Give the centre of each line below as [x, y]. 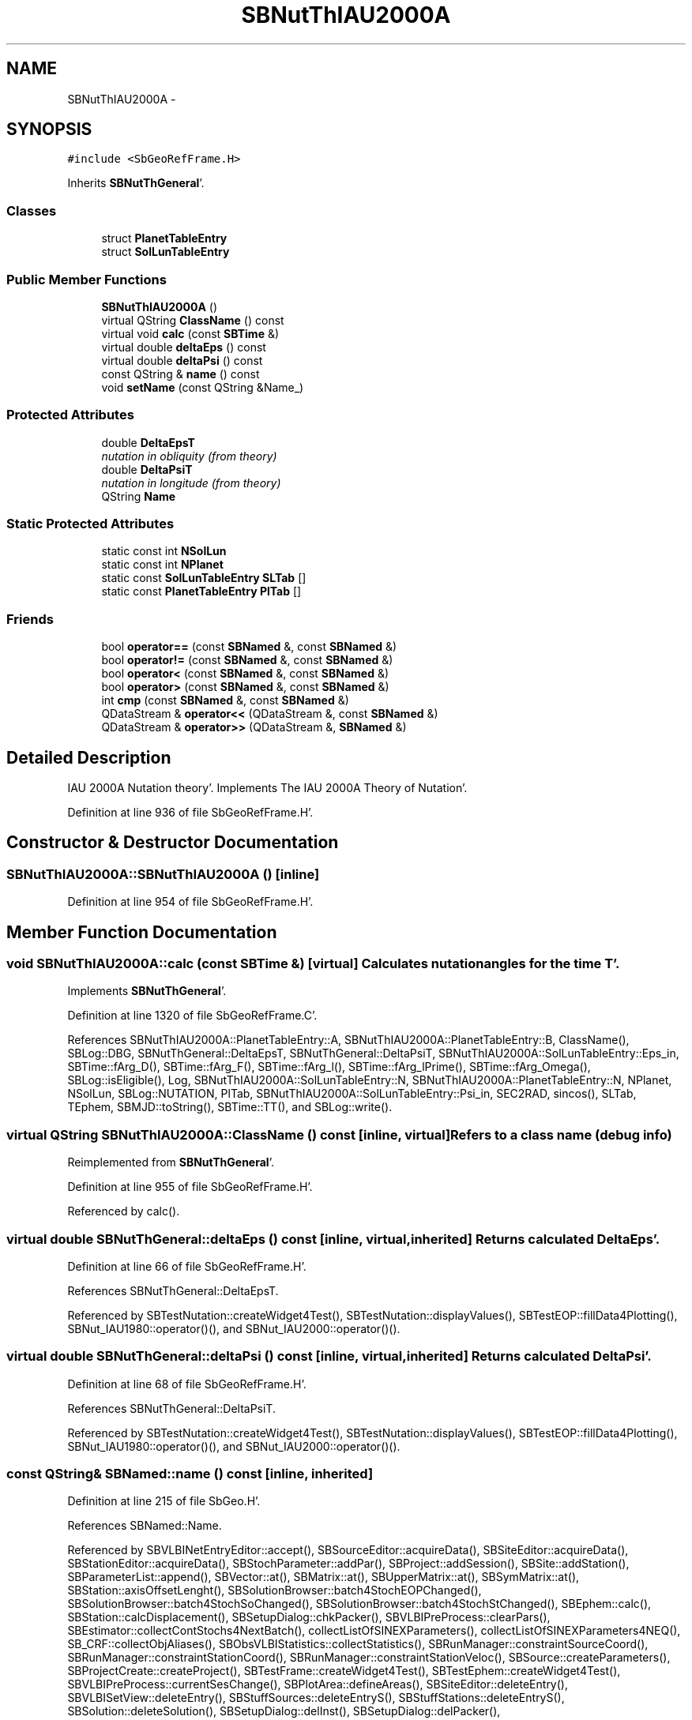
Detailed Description [89, 757]
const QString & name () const [181, 374]
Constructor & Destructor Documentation [173, 843]
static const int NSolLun [164, 551]
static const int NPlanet [162, 565]
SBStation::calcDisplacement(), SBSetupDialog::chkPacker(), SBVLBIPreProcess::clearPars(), [309, 1617]
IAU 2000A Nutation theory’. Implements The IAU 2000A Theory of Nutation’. [267, 788]
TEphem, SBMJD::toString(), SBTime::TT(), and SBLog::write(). [230, 1107]
